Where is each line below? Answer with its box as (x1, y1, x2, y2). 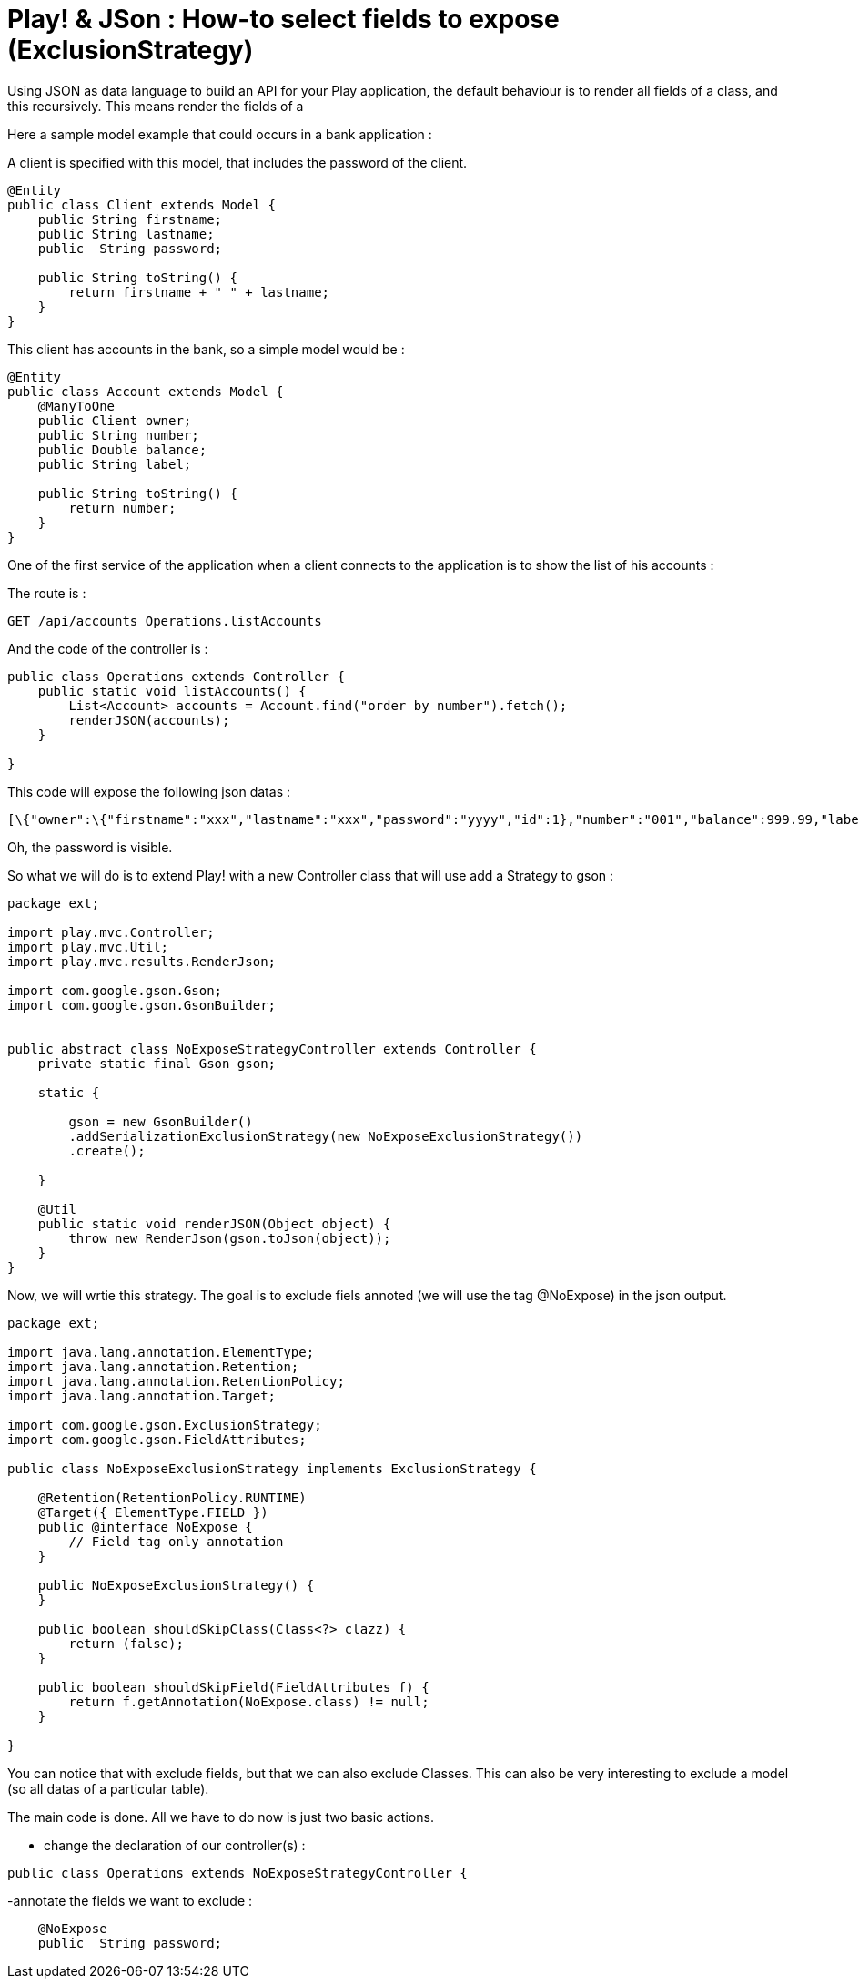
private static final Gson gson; (37, 1055, 277, 1071)
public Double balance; (37, 442, 207, 457)
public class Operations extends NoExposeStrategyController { (7, 1865, 468, 1880)
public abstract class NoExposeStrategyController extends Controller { (7, 1041, 537, 1056)
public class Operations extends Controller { (7, 668, 345, 684)
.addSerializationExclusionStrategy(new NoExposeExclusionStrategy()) (68, 1128, 583, 1144)
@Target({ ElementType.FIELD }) (37, 1504, 268, 1520)
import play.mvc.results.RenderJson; (7, 953, 277, 969)
